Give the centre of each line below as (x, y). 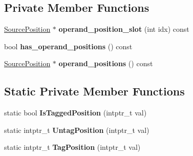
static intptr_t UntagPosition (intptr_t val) (77, 130)
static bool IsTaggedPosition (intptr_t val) (76, 113)
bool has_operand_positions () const (68, 46)
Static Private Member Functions (94, 91)
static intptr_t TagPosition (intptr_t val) (72, 147)
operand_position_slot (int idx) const (124, 29)
